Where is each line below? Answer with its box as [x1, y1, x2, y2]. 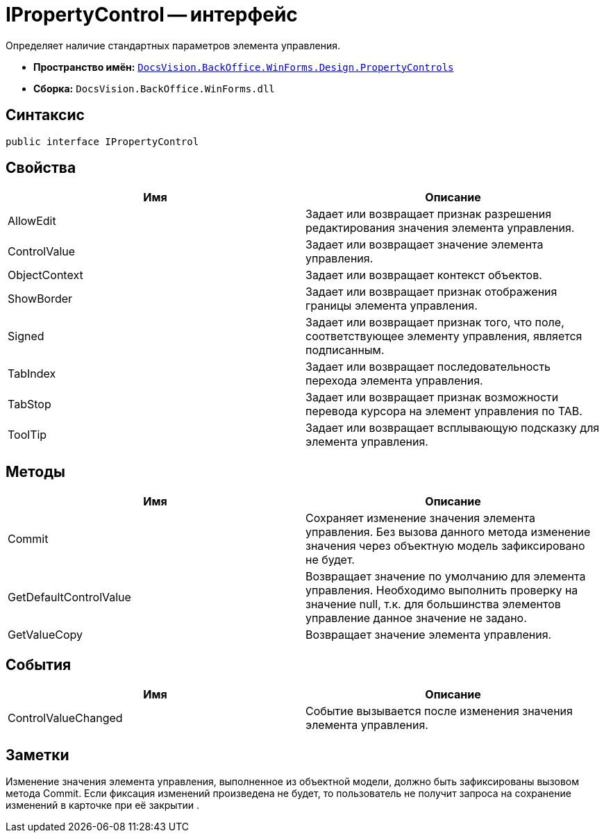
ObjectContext [8, 268, 83, 283]
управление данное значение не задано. [305, 611, 527, 626]
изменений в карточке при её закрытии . [6, 798, 199, 811]
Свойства [6, 159, 76, 177]
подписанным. [305, 343, 385, 358]
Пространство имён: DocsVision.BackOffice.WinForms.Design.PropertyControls [33, 60, 454, 73]
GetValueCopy [8, 628, 83, 642]
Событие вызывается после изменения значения [305, 704, 573, 719]
